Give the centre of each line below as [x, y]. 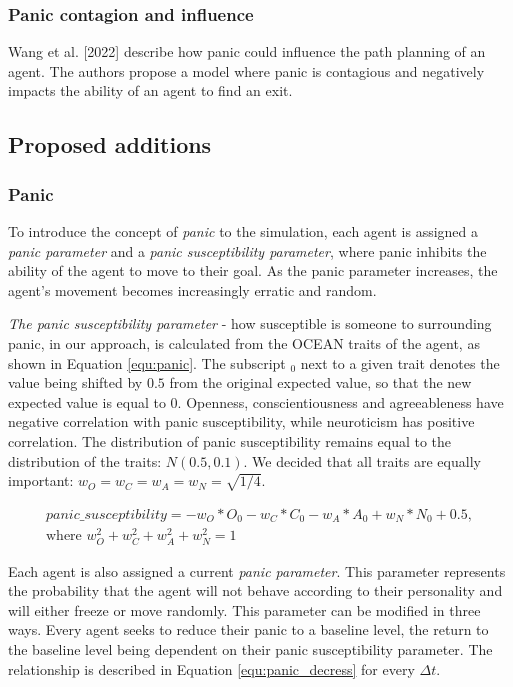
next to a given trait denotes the [400, 362]
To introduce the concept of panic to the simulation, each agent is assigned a [243, 231]
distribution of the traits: [85, 460]
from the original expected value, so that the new [320, 382]
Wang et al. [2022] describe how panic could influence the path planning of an [247, 51]
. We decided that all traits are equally [362, 460]
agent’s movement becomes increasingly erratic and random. [192, 289]
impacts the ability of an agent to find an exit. [150, 90]
